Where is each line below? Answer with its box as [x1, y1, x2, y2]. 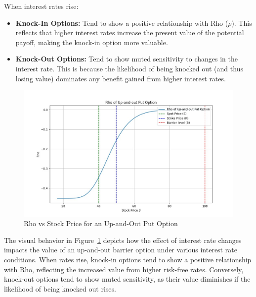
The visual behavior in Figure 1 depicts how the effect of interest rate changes [4, 235, 242, 245]
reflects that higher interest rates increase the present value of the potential [15, 27, 244, 38]
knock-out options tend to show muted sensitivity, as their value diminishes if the [4, 274, 251, 284]
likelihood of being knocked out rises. [4, 283, 116, 294]
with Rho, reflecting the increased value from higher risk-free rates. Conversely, [4, 264, 244, 274]
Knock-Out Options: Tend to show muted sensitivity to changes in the [15, 54, 238, 64]
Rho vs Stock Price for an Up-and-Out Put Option [24, 218, 178, 229]
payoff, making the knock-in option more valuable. [15, 37, 168, 47]
